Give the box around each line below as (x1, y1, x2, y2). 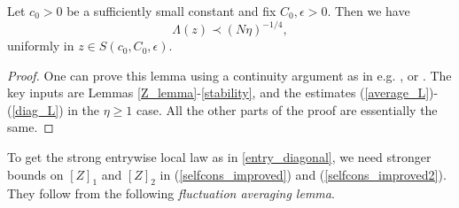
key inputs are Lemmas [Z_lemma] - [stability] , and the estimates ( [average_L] (7, 83, 430, 102)
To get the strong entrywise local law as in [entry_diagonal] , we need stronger (7, 148, 432, 166)
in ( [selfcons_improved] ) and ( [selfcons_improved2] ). (159, 165, 447, 183)
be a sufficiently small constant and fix (66, 2, 276, 19)
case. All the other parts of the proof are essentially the (136, 100, 438, 119)
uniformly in (7, 36, 74, 55)
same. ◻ (7, 118, 54, 136)
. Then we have (327, 2, 410, 19)
